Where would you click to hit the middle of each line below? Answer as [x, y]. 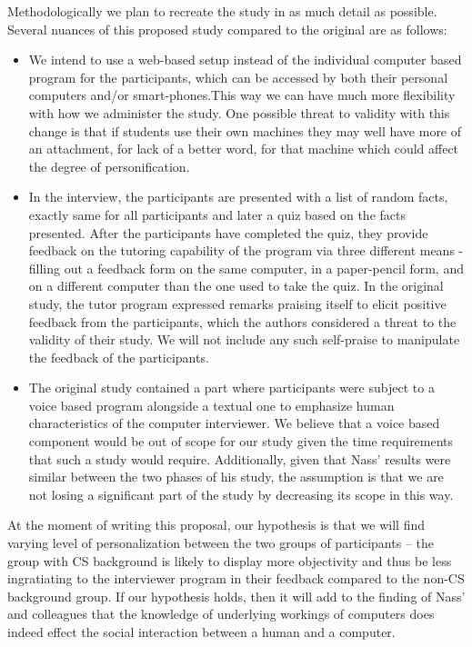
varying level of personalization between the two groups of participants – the [221, 543]
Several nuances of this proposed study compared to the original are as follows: [227, 29]
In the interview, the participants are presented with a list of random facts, [238, 197]
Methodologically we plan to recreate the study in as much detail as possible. [222, 11]
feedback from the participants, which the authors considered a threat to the [242, 321]
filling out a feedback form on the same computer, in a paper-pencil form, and [246, 268]
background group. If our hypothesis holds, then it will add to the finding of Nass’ [236, 596]
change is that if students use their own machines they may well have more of [245, 130]
